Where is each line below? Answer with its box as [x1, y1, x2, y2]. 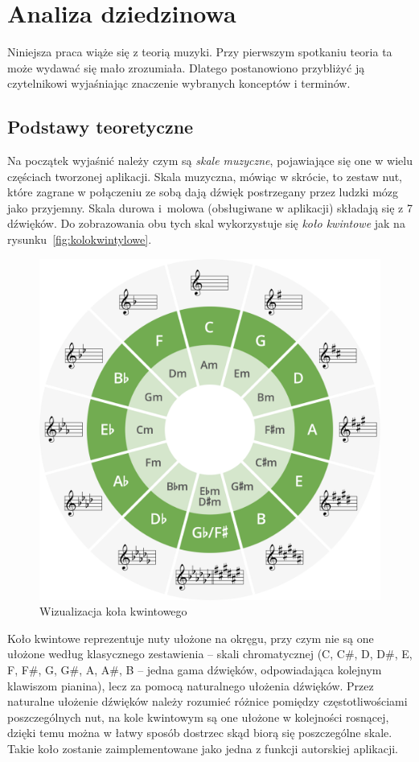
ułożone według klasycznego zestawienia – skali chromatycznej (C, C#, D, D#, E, [7, 645, 413, 662]
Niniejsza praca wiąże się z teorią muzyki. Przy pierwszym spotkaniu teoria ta [7, 43, 392, 60]
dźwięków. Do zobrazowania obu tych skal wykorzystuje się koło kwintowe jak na [7, 215, 405, 232]
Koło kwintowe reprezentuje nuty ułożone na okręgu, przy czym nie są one [7, 629, 374, 646]
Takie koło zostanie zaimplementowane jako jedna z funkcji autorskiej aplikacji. [7, 740, 398, 757]
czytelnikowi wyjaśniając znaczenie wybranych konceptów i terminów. [7, 75, 351, 92]
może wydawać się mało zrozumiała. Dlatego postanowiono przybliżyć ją [7, 59, 365, 76]
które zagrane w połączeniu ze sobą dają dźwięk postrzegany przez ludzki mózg [7, 183, 399, 200]
